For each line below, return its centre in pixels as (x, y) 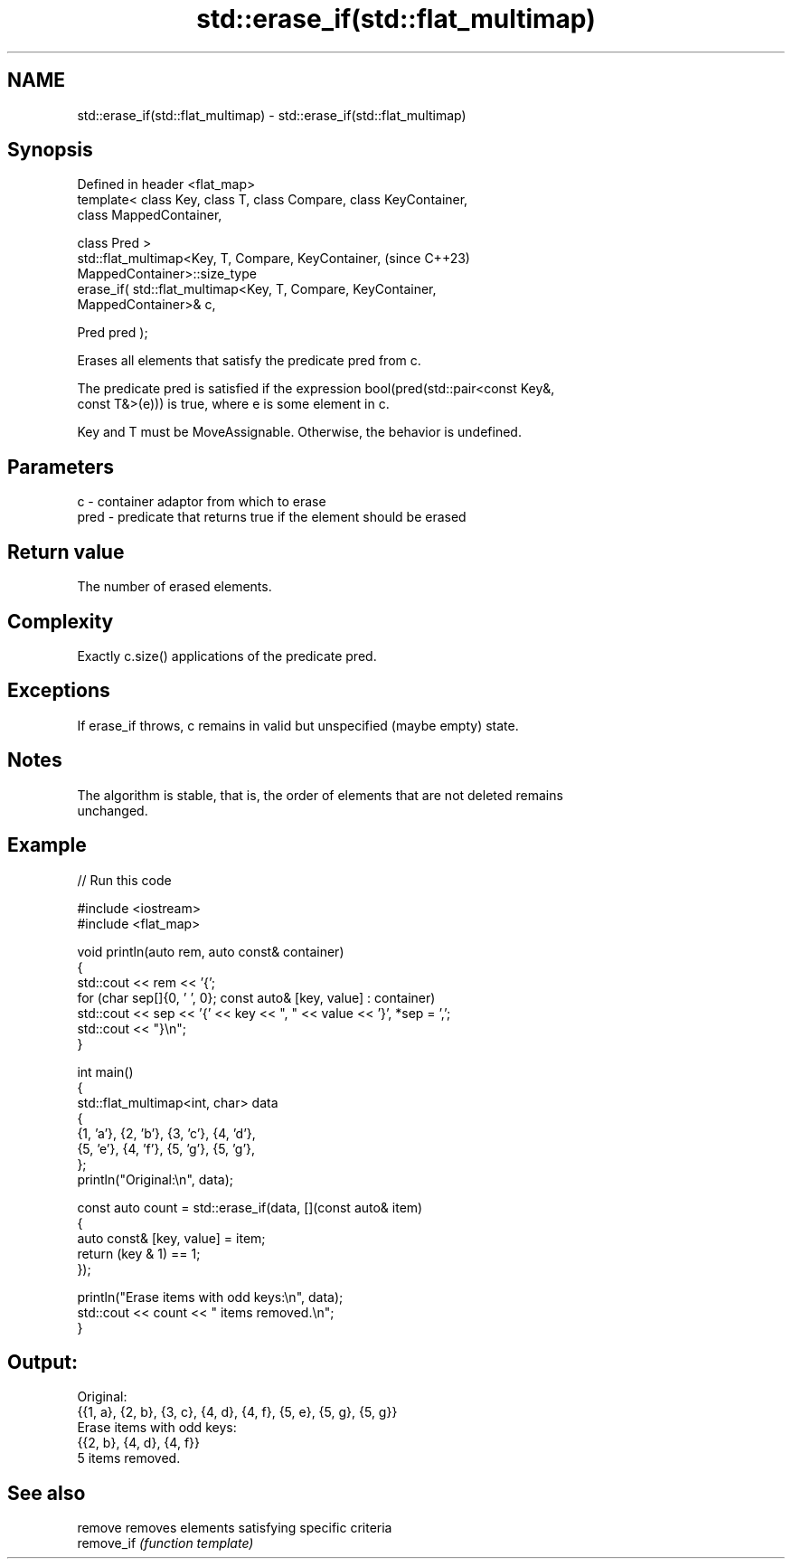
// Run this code (124, 880)
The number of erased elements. (174, 587)
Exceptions (59, 691)
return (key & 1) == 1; (139, 1253)
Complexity (61, 621)
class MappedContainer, (150, 215)
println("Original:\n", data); (155, 1179)
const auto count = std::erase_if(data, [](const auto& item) (250, 1207)
